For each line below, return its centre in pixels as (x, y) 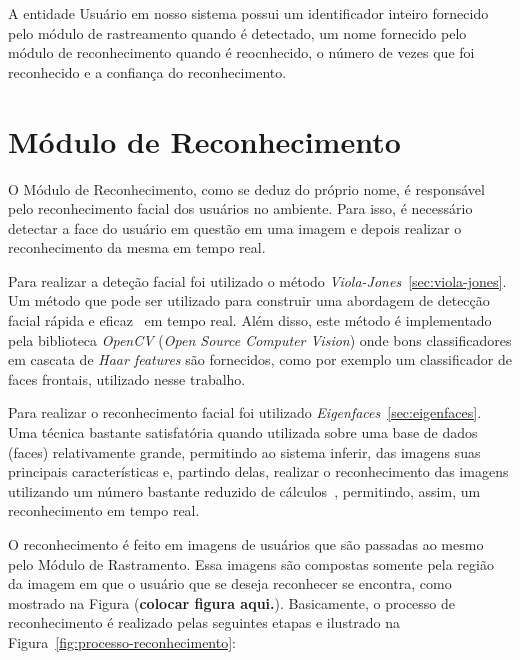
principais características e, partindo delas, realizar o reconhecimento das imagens (258, 471)
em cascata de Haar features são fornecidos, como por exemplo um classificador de (260, 359)
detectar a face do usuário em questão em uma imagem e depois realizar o (235, 227)
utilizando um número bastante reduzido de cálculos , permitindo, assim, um (244, 490)
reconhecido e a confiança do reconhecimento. (147, 71)
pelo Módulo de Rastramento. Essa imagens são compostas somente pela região (251, 563)
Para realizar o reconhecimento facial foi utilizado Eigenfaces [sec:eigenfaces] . (245, 412)
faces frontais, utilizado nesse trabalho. (127, 378)
